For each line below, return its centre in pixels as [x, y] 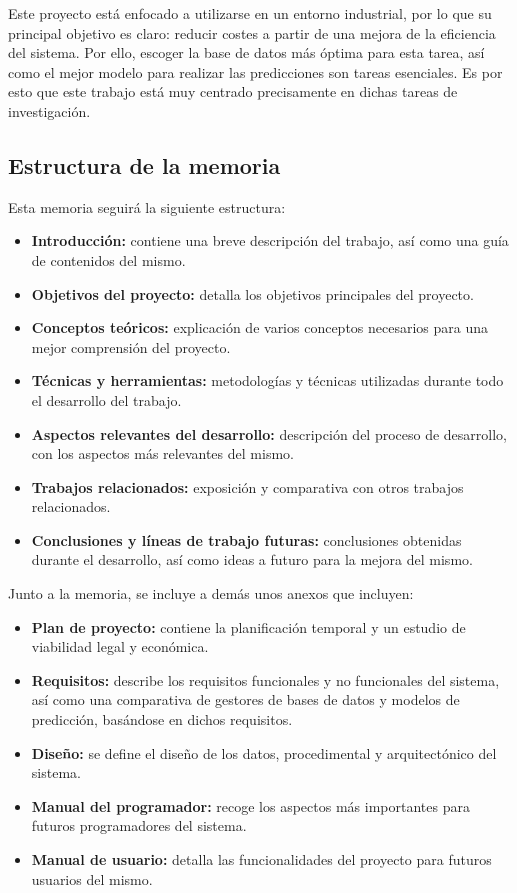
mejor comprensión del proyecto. [131, 346]
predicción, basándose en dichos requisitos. [162, 719]
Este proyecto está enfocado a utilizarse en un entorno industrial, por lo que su [250, 13]
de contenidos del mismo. [108, 259]
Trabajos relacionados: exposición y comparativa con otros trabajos [247, 486]
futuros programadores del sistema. [139, 825]
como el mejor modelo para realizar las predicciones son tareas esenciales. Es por [255, 71]
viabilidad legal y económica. [120, 646]
